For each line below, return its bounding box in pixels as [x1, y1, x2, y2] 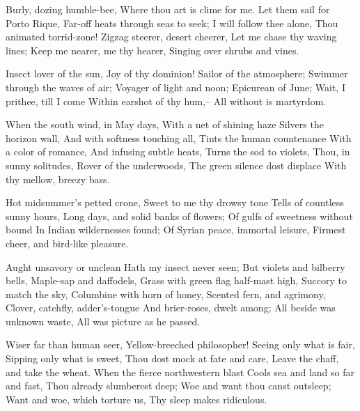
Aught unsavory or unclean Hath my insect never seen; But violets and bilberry [6, 259, 345, 274]
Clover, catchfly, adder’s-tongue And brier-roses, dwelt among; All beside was [6, 300, 336, 315]
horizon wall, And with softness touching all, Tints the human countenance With [6, 130, 352, 145]
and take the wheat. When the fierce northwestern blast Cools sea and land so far [6, 364, 355, 379]
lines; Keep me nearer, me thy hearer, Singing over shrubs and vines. [6, 42, 299, 57]
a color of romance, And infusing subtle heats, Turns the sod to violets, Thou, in [6, 144, 350, 159]
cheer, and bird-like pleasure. [6, 235, 129, 250]
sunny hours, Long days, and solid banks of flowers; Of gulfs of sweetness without [6, 208, 353, 223]
